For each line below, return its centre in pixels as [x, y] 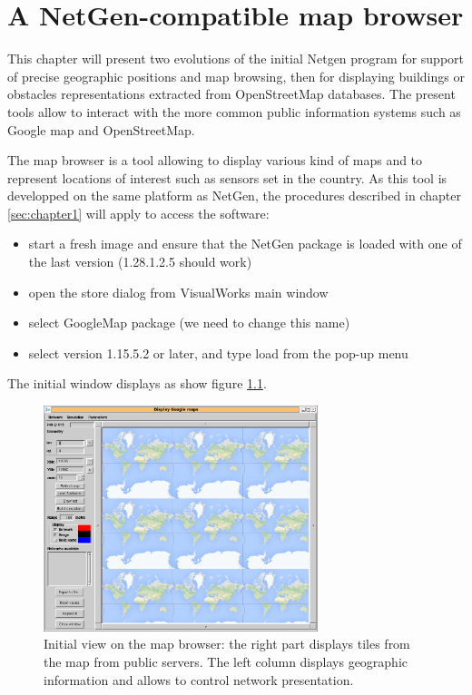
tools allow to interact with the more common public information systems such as [234, 111]
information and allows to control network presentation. [199, 679]
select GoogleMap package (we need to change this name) [189, 323]
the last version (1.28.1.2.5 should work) [140, 262]
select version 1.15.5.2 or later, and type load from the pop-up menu [218, 352]
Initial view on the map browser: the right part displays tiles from [227, 644]
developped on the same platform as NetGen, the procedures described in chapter [234, 196]
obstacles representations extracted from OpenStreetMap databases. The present [231, 94]
